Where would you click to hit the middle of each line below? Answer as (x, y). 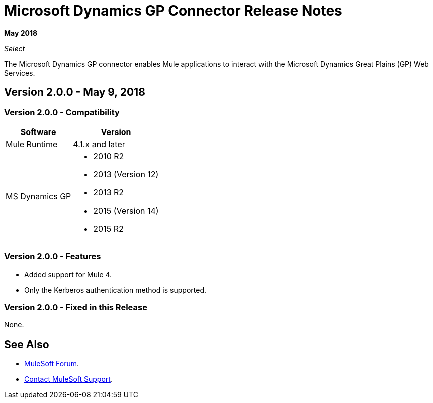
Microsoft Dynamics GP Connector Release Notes (173, 11)
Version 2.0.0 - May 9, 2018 (75, 92)
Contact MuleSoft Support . (68, 379)
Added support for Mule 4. (68, 274)
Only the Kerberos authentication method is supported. (115, 290)
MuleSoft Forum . (52, 364)
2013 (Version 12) (126, 174)
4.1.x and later (99, 144)
